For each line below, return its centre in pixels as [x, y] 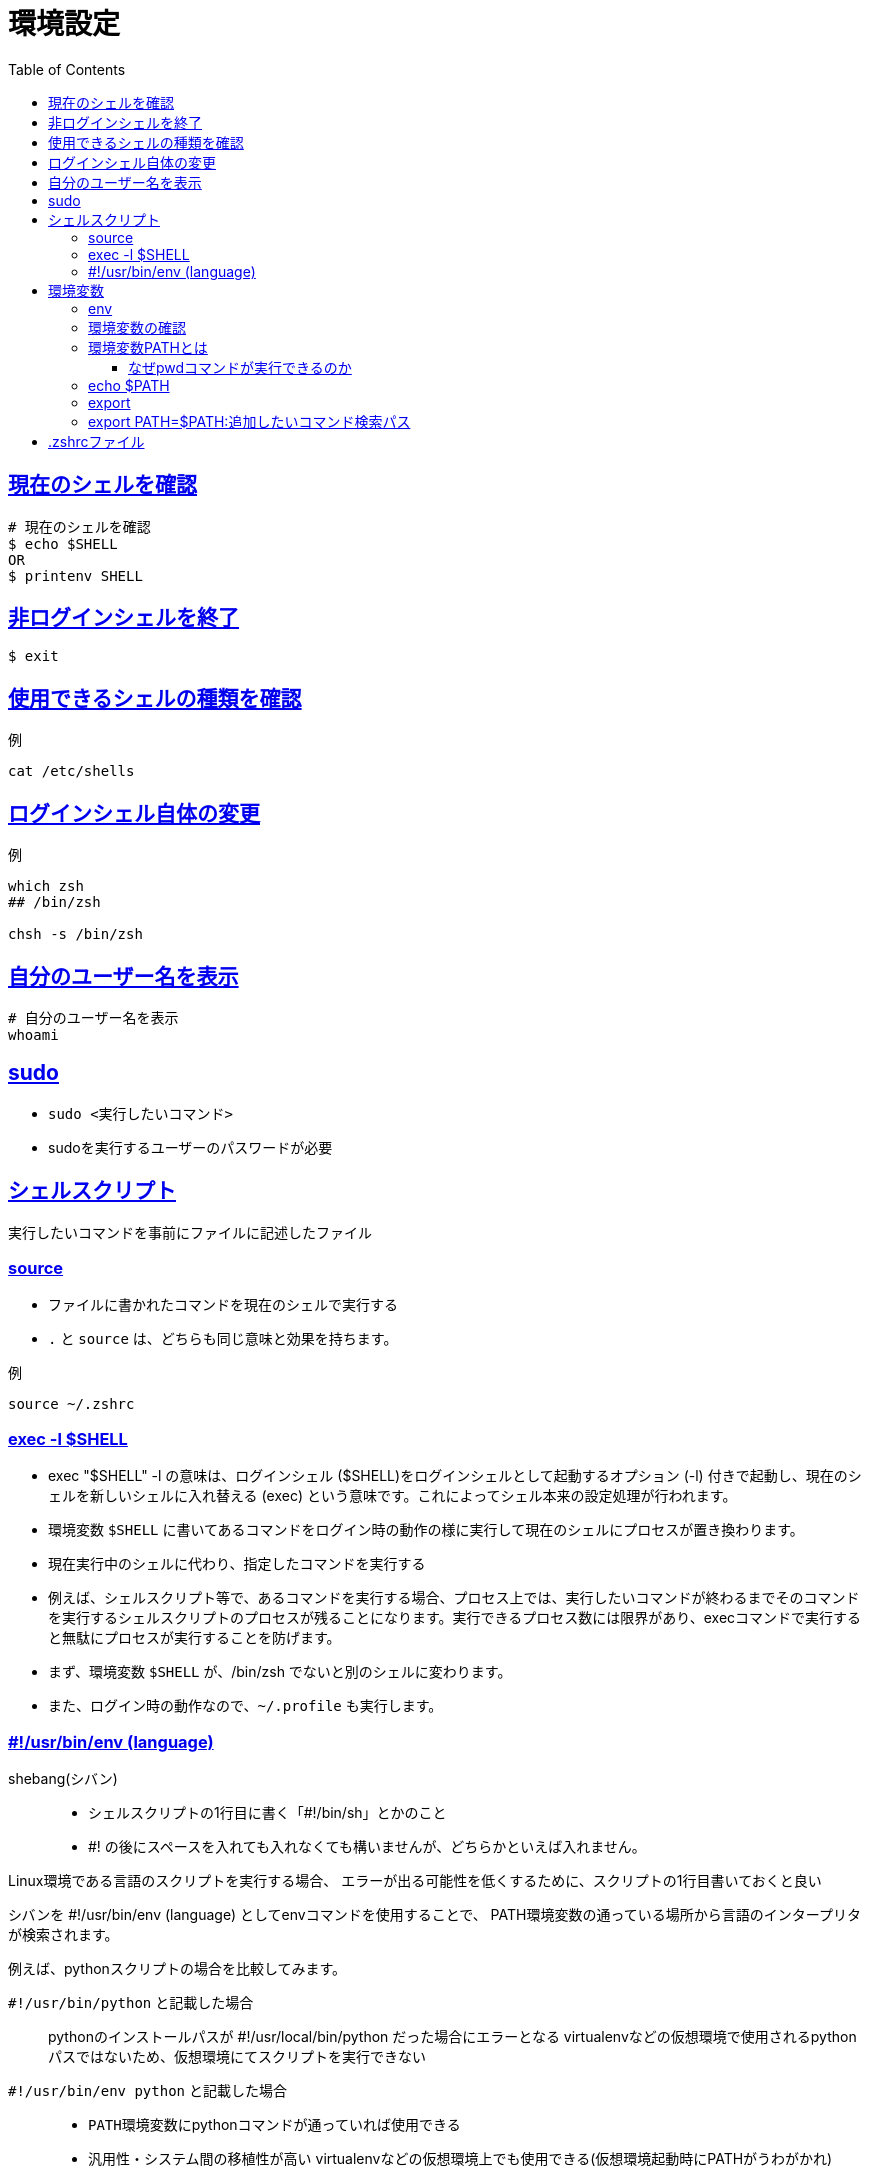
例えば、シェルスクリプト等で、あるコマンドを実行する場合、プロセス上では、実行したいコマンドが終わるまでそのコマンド [454, 1598]
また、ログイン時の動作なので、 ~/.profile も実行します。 [245, 1706]
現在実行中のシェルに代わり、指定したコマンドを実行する [237, 1564]
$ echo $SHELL [63, 543]
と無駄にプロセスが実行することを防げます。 [194, 1638]
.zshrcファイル [96, 441]
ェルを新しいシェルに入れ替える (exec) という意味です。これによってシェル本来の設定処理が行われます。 [392, 1496]
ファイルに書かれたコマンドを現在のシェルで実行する [223, 1305]
